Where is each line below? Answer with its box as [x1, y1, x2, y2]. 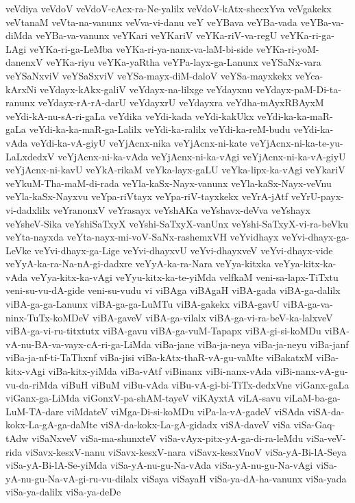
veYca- [295, 68, 323, 82]
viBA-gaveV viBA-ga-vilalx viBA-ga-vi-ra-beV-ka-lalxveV [92, 310, 333, 324]
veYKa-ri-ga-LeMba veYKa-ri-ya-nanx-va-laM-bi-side [29, 41, 254, 56]
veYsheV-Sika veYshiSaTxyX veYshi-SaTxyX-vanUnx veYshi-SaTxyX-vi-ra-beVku [5, 216, 349, 230]
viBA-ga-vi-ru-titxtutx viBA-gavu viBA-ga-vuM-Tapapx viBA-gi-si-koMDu [5, 323, 321, 338]
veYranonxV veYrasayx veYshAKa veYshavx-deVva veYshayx [53, 202, 310, 217]
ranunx [5, 95, 35, 110]
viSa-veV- [306, 431, 346, 445]
